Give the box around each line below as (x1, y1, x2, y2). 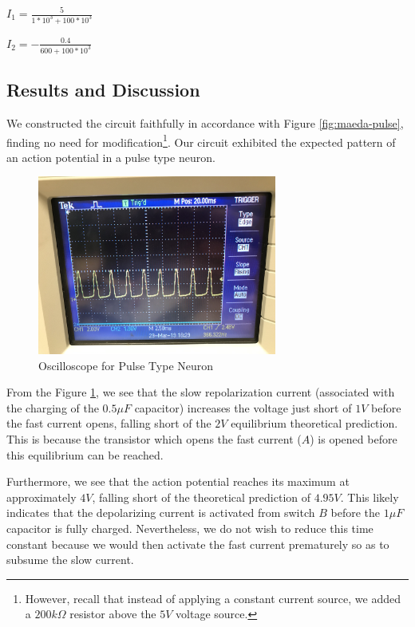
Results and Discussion (6, 77, 200, 102)
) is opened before (310, 430, 397, 447)
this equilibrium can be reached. (6, 446, 164, 463)
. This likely (340, 488, 399, 505)
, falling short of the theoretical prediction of (92, 488, 311, 505)
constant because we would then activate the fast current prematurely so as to (6, 535, 389, 552)
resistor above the (69, 605, 156, 622)
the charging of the (6, 399, 99, 416)
